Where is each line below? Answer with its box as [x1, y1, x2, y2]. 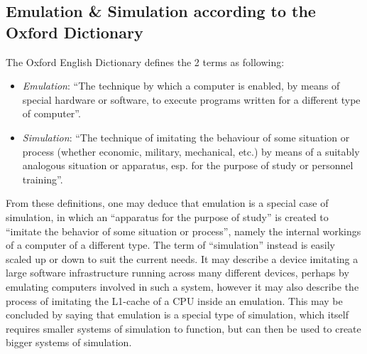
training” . [22, 171, 63, 186]
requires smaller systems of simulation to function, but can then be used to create [6, 321, 361, 336]
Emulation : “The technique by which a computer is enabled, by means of [22, 78, 340, 93]
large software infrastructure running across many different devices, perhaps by [6, 265, 349, 280]
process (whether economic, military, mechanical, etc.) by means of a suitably [22, 144, 360, 159]
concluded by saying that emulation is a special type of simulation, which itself [6, 307, 349, 322]
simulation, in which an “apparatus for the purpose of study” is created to [6, 209, 329, 224]
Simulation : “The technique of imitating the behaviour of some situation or [22, 129, 350, 144]
